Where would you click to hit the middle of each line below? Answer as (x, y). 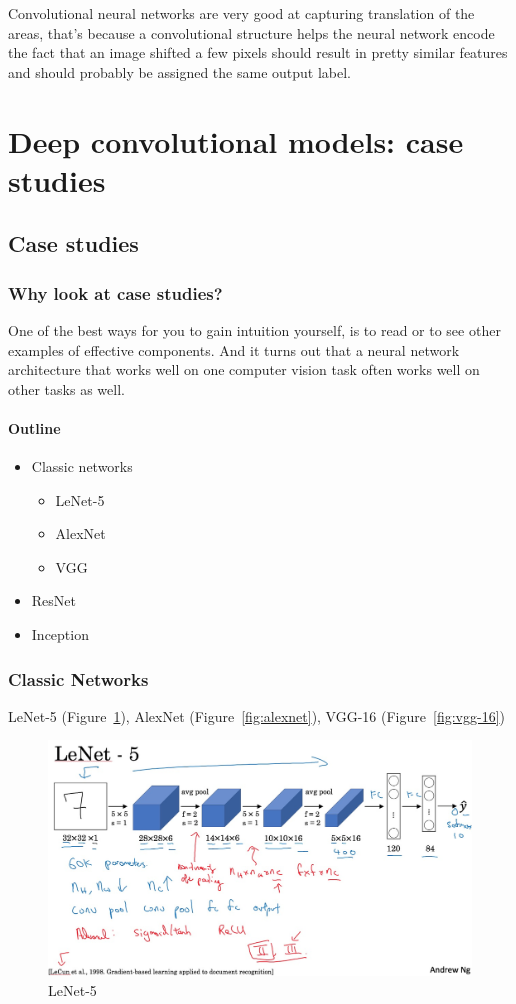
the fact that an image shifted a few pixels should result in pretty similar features (258, 52)
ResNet (53, 600)
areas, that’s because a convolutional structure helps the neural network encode (251, 32)
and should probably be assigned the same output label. (179, 71)
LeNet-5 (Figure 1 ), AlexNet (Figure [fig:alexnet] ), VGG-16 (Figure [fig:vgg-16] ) (256, 715)
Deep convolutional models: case (236, 140)
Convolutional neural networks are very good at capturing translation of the (241, 13)
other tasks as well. (66, 388)
